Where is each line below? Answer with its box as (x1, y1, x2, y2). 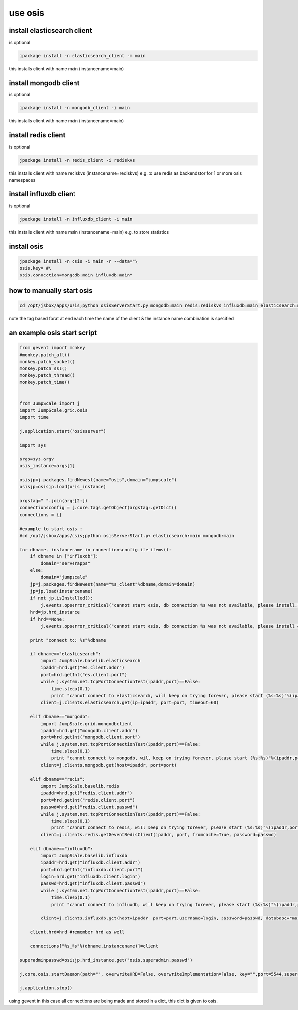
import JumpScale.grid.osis (19, 407, 88, 413)
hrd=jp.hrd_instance (30, 609, 80, 615)
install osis (9, 242, 43, 251)
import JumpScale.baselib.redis (40, 783, 119, 789)
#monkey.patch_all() (19, 352, 70, 358)
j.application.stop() (19, 985, 73, 991)
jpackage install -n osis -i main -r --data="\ (19, 259, 138, 264)
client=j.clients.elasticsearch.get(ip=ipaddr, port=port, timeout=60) (40, 700, 219, 706)
